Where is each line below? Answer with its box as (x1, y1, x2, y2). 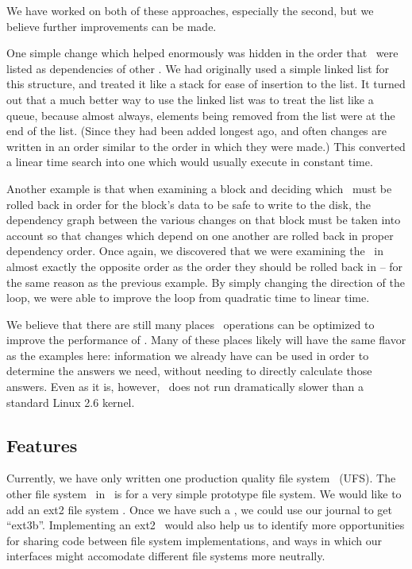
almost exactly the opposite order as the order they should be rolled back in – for (6, 257, 403, 274)
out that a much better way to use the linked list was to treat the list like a (6, 91, 374, 107)
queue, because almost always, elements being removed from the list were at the (6, 106, 395, 123)
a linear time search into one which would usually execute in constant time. (6, 153, 373, 170)
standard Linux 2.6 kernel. (6, 393, 135, 410)
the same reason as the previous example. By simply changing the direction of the (6, 273, 405, 290)
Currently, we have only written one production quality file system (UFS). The (6, 470, 396, 486)
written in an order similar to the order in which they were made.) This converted (6, 137, 406, 154)
